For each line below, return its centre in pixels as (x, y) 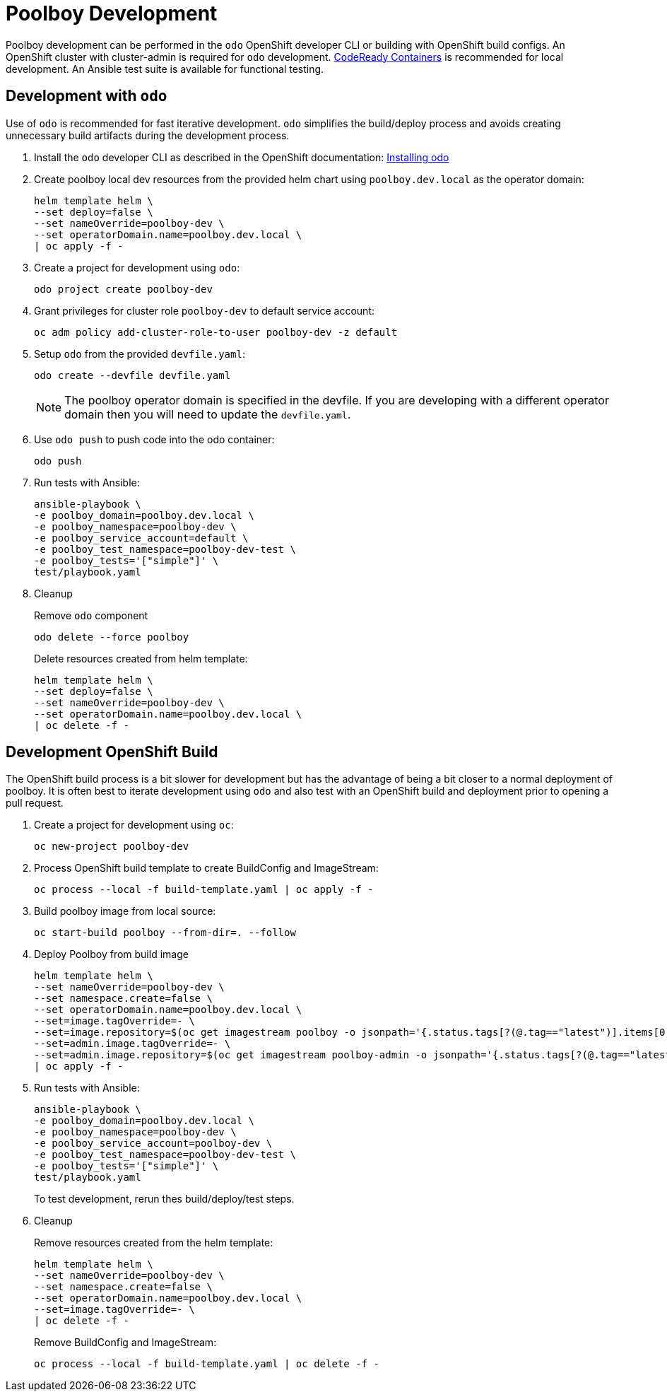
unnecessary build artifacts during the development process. (148, 135)
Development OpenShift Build (112, 752)
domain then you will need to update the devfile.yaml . (208, 414)
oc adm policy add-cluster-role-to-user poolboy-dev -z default (216, 332)
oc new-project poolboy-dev (112, 847)
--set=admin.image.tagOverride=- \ (132, 1044)
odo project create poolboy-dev (123, 289)
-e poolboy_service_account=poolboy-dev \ (153, 1144)
